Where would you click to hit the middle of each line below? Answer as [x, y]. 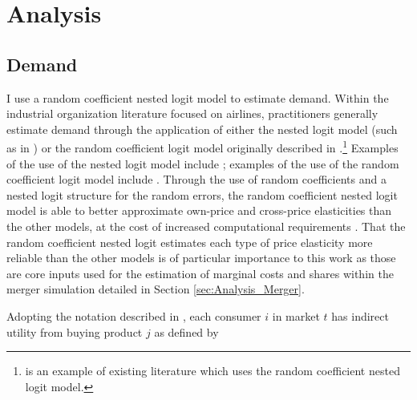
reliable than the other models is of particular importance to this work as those [201, 258]
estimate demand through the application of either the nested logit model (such [202, 129]
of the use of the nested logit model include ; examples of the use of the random [203, 163]
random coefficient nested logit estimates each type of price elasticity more [190, 242]
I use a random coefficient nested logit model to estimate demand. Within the [198, 97]
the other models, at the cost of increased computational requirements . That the [206, 226]
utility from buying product [75, 331]
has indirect [360, 315]
